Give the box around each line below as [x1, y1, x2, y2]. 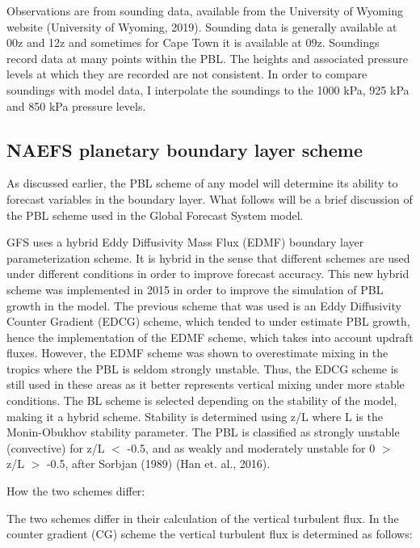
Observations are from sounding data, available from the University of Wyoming [6, 2, 403, 19]
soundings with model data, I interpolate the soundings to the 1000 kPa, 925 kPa [6, 81, 409, 98]
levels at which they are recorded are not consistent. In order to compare [6, 65, 367, 82]
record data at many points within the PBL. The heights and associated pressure [6, 49, 409, 66]
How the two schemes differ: [6, 483, 145, 500]
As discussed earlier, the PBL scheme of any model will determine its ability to [6, 175, 398, 192]
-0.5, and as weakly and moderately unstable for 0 [127, 439, 376, 456]
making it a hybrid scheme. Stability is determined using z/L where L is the [6, 407, 383, 424]
